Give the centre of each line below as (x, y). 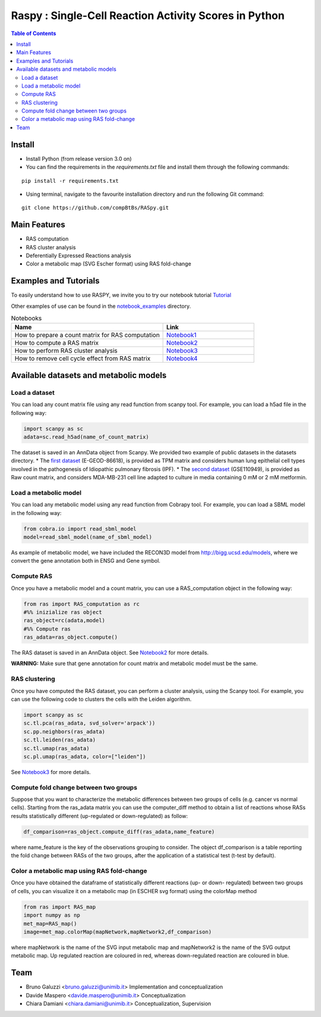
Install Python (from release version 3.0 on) (79, 158)
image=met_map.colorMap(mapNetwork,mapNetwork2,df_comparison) (118, 932)
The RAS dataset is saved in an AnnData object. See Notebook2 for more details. (110, 653)
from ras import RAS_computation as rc (81, 604)
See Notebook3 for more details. (51, 772)
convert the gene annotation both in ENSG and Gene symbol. (86, 561)
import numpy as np (52, 915)
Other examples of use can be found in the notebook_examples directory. (101, 306)
